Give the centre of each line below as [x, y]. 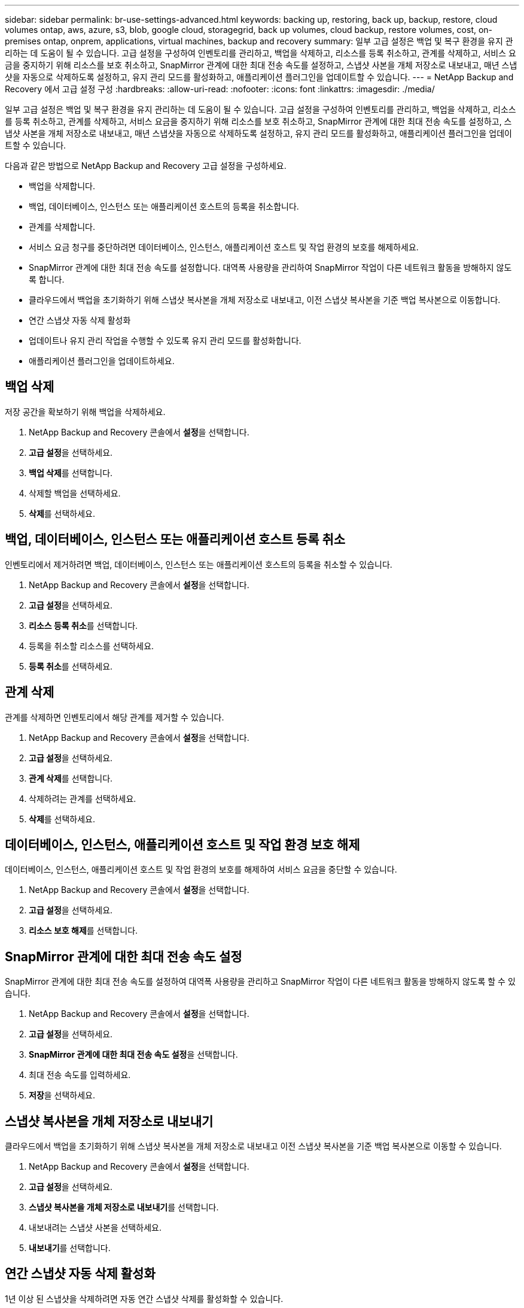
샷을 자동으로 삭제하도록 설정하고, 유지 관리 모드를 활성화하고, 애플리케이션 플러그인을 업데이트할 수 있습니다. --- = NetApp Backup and [259, 77]
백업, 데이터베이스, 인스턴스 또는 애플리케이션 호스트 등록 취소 [175, 540]
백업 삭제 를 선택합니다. [71, 473]
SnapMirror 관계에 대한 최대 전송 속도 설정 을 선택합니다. [133, 1055]
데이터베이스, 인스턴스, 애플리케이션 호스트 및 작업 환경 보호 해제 [182, 844]
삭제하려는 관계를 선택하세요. [83, 798]
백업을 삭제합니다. [62, 186]
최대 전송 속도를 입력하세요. [80, 1075]
